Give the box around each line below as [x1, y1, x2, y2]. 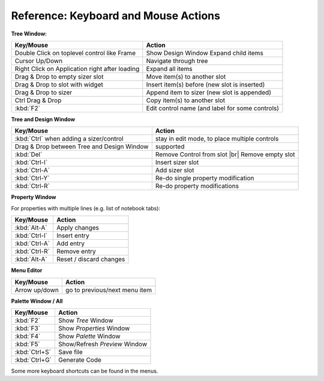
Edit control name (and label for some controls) [146, 104, 279, 112]
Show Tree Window [58, 316, 113, 325]
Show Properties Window [58, 324, 130, 332]
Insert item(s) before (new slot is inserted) [146, 80, 265, 88]
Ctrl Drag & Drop [14, 96, 62, 105]
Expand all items [146, 64, 193, 73]
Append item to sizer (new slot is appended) [146, 88, 271, 96]
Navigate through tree [146, 56, 208, 65]
